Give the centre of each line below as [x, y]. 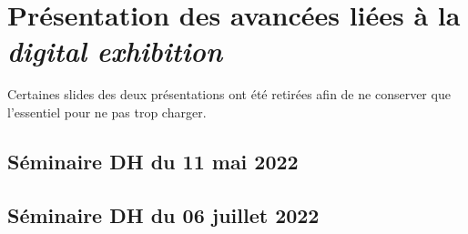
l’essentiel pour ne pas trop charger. [107, 112]
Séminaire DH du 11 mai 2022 [153, 161]
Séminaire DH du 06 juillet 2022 [163, 214]
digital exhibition [115, 51]
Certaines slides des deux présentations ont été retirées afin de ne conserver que [229, 94]
